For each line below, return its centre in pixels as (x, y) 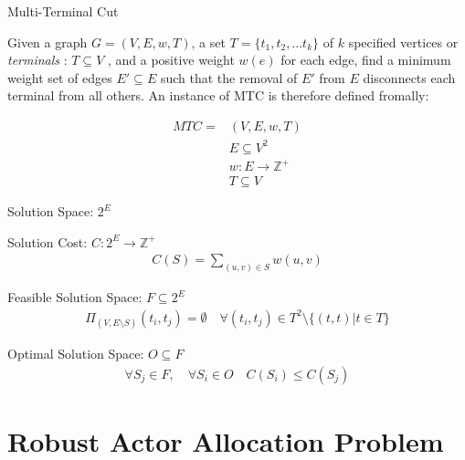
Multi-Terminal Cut (63, 11)
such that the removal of (229, 77)
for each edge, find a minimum (366, 60)
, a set (208, 42)
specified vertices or (403, 42)
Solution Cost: (48, 241)
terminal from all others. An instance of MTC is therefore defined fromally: (218, 95)
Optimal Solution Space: (76, 353)
